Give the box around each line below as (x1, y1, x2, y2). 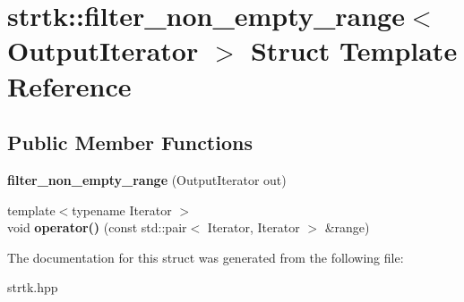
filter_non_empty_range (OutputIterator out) (7, 170, 287, 189)
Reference (7, 67, 132, 104)
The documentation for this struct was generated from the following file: (7, 247, 404, 266)
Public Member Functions (7, 129, 253, 156)
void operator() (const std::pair (7, 218, 187, 237)
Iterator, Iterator (207, 218, 300, 237)
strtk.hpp (7, 278, 58, 297)
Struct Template (250, 32, 458, 69)
